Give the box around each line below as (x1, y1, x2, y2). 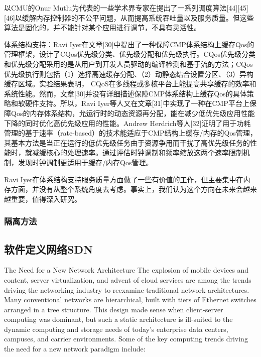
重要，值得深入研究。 (11, 193, 81, 204)
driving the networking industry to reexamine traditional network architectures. (4, 284, 249, 295)
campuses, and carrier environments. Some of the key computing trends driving (4, 333, 248, 344)
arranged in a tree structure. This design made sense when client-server (4, 304, 223, 314)
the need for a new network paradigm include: (4, 343, 146, 354)
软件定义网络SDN (4, 241, 93, 257)
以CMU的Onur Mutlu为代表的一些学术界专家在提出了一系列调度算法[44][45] (4, 3, 248, 13)
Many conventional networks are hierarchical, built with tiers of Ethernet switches (4, 294, 256, 305)
